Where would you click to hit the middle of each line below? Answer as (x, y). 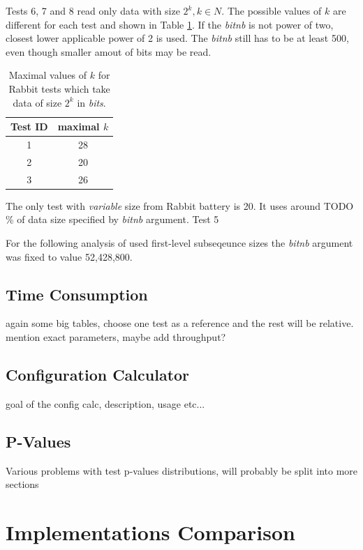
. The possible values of (272, 10)
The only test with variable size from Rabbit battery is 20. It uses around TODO (180, 205)
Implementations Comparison (150, 532)
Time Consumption (77, 294)
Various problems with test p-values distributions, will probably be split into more (181, 470)
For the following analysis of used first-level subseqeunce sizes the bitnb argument (179, 242)
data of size (37, 102)
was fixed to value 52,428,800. (69, 256)
